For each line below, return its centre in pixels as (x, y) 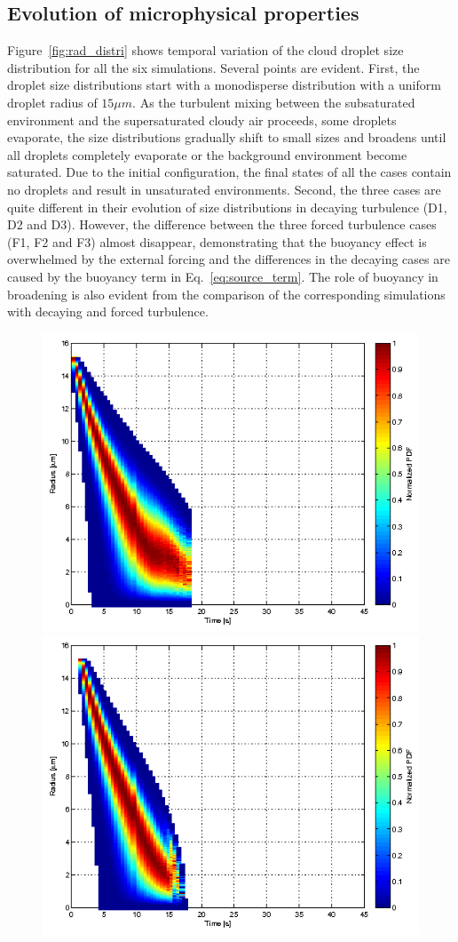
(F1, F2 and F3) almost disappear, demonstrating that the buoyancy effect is (217, 241)
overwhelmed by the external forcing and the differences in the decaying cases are (229, 259)
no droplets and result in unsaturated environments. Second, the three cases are (224, 189)
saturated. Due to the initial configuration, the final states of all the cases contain (229, 172)
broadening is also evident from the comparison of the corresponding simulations (226, 294)
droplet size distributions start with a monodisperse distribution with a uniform (224, 85)
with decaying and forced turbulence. (108, 311)
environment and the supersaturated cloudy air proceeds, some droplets (202, 120)
